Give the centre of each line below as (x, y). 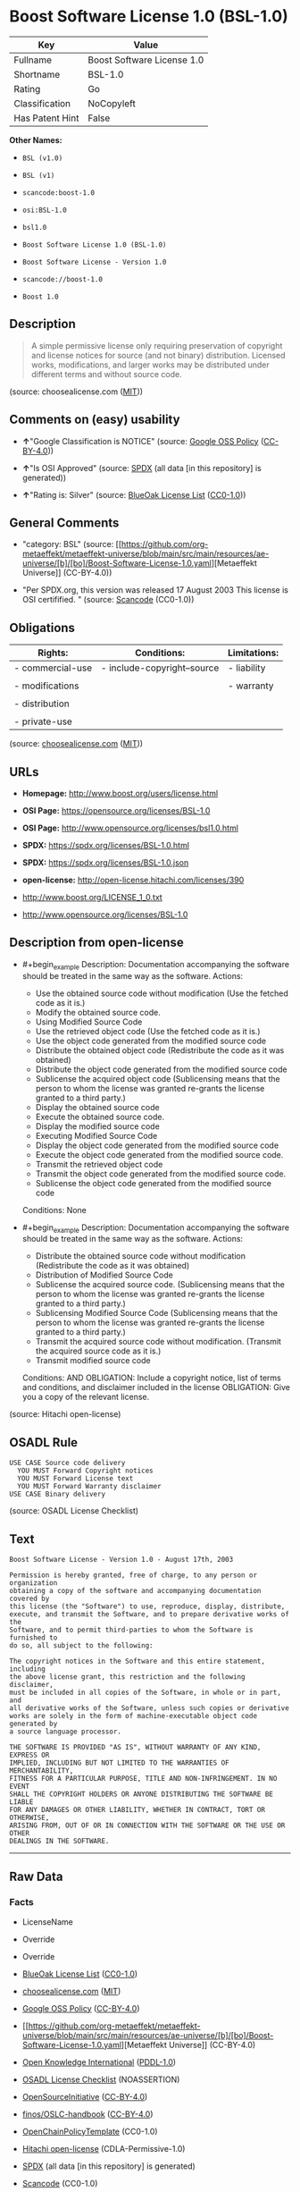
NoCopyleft (112, 103)
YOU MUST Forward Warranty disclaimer (90, 1487)
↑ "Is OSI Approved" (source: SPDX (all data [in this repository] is (142, 468)
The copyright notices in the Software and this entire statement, (137, 1661)
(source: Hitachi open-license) (65, 1414)
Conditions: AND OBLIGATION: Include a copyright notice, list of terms (151, 1378)
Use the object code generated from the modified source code (150, 1041)
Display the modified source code (98, 1126)
